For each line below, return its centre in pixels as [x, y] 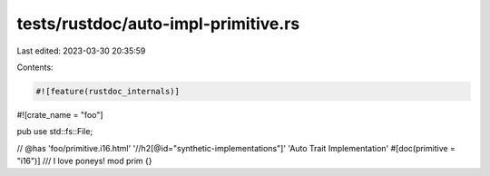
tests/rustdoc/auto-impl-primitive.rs [158, 24]
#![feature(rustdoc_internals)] [108, 91]
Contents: [35, 67]
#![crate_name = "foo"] [60, 114]
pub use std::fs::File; [55, 132]
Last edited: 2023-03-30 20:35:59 [81, 51]
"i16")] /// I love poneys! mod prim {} [84, 161]
